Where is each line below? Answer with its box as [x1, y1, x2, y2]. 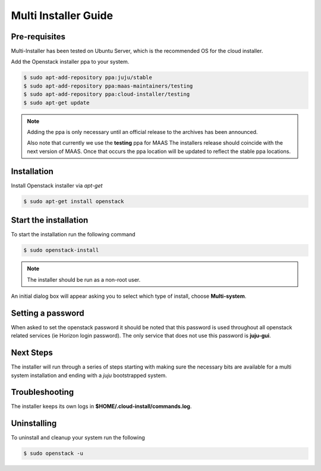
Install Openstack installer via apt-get [11, 182, 103, 189]
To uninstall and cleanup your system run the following [11, 434, 145, 441]
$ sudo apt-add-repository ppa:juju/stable [23, 74, 153, 81]
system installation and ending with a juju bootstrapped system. [11, 372, 168, 379]
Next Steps [11, 348, 53, 358]
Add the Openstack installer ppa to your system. [11, 58, 130, 65]
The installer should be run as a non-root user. [27, 276, 141, 283]
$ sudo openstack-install [23, 247, 99, 254]
